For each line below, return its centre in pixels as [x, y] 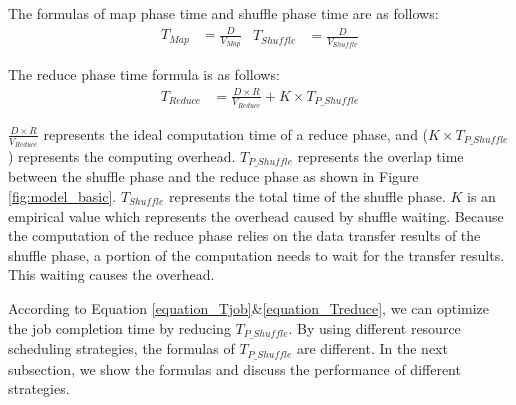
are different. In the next [372, 348]
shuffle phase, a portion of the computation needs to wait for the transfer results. [256, 254]
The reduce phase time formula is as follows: [144, 74]
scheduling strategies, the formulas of [121, 348]
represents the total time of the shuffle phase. [307, 196]
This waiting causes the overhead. [111, 274]
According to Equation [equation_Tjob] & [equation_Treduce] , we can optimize [249, 308]
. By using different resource [374, 327]
